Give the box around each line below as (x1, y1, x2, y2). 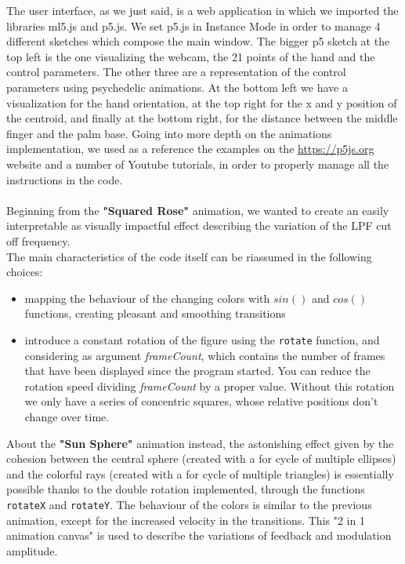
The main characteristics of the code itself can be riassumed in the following (6, 248, 372, 264)
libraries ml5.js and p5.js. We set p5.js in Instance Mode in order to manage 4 (6, 17, 381, 34)
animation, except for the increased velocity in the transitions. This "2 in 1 (6, 511, 365, 528)
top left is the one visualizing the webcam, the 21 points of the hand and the (6, 48, 375, 64)
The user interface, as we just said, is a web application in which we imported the (6, 2, 399, 18)
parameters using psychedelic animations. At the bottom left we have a (6, 78, 348, 95)
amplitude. (6, 542, 58, 559)
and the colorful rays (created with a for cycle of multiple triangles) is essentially (6, 465, 394, 482)
